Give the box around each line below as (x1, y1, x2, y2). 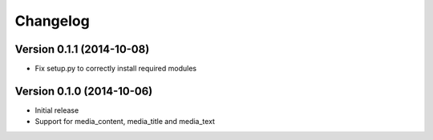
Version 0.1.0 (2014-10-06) (14, 84, 153, 98)
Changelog (14, 12, 90, 30)
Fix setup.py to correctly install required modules (34, 64, 196, 74)
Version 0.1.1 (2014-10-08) (14, 42, 150, 56)
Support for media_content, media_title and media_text (34, 117, 216, 126)
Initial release (34, 105, 79, 115)
